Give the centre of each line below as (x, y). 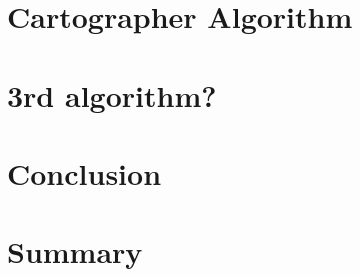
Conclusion (84, 172)
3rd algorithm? (112, 94)
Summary (75, 251)
